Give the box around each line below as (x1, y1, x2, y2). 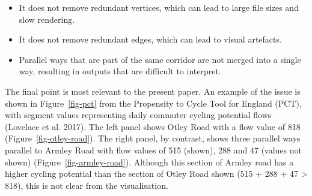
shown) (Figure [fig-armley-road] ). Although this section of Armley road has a (5, 155, 294, 168)
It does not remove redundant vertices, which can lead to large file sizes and (19, 1, 299, 13)
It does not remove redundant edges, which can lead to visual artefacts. (19, 33, 282, 46)
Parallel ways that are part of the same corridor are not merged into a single (19, 53, 301, 65)
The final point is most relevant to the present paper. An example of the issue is (5, 85, 301, 97)
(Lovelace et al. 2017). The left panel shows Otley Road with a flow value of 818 (5, 120, 301, 132)
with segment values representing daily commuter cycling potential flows (5, 108, 272, 121)
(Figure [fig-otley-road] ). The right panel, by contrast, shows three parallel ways (5, 132, 301, 144)
